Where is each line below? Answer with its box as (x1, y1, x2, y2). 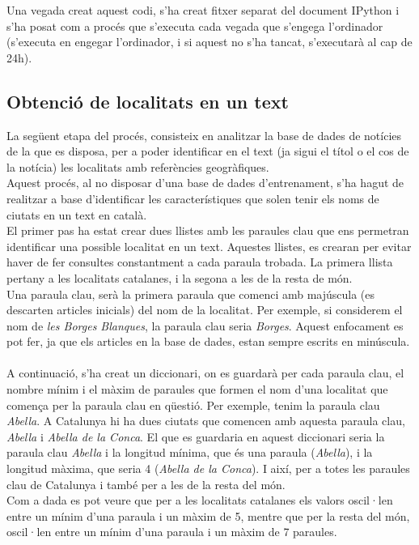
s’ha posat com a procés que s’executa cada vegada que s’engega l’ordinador (6, 17, 383, 34)
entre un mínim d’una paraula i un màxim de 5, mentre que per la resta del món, (6, 507, 410, 524)
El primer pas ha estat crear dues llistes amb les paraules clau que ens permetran (6, 222, 409, 239)
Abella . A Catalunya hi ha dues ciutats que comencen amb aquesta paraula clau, (6, 412, 405, 429)
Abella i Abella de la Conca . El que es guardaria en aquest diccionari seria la (6, 428, 385, 445)
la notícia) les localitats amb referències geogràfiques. (6, 158, 269, 175)
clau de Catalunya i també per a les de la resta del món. (6, 475, 286, 492)
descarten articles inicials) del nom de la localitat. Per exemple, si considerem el (6, 301, 403, 318)
